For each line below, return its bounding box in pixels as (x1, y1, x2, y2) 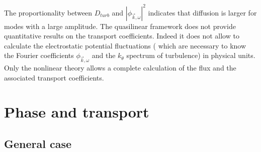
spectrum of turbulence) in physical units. (126, 50, 255, 60)
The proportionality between (4, 7, 93, 17)
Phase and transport (4, 101, 149, 122)
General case (4, 135, 72, 151)
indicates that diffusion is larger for (148, 7, 257, 17)
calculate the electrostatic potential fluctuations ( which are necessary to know (4, 40, 246, 50)
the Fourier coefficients (4, 50, 74, 60)
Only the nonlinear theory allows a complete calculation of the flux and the (4, 62, 236, 73)
